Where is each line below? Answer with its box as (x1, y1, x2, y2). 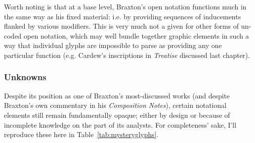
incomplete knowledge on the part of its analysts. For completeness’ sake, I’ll (4, 119, 237, 130)
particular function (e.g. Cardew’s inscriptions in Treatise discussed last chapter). (4, 49, 250, 60)
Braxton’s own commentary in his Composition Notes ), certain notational (4, 100, 227, 110)
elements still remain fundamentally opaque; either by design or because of (4, 109, 230, 120)
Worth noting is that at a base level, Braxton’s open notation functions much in (4, 1, 247, 11)
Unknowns (4, 71, 46, 83)
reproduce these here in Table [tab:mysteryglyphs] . (4, 129, 159, 140)
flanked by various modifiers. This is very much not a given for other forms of (4, 21, 239, 31)
